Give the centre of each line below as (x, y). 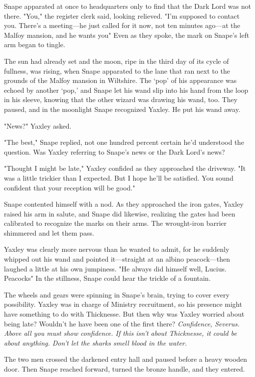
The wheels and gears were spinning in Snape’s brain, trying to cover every (117, 294)
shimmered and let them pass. (49, 232)
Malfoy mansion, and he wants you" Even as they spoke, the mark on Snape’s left (127, 35)
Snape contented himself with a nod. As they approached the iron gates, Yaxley (124, 204)
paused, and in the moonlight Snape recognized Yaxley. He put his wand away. (122, 109)
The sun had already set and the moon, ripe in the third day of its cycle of (116, 61)
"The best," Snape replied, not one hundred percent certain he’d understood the (124, 142)
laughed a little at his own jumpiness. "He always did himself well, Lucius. (115, 268)
